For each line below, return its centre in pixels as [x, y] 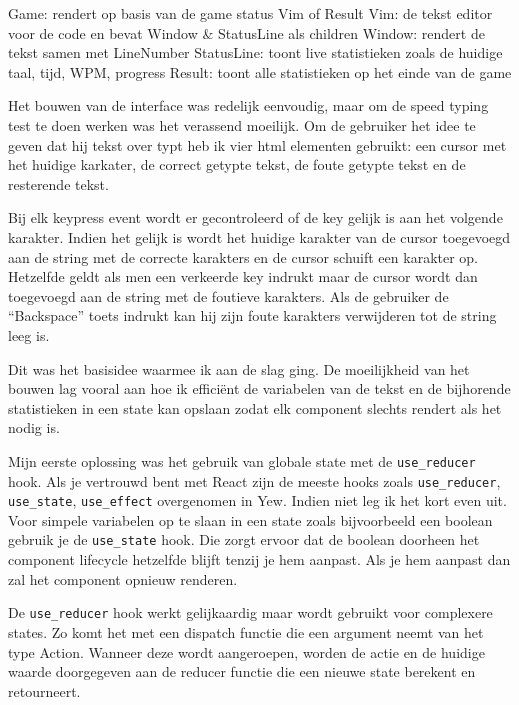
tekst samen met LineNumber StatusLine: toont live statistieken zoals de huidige [255, 52]
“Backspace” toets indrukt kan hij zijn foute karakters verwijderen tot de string [252, 315]
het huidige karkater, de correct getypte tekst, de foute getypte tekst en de [237, 164]
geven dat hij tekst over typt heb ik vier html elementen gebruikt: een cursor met [257, 144]
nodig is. [34, 427]
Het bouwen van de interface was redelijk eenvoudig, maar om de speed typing [248, 105]
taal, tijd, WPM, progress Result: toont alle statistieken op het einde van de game [260, 71]
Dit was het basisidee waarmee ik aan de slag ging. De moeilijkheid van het [239, 368]
